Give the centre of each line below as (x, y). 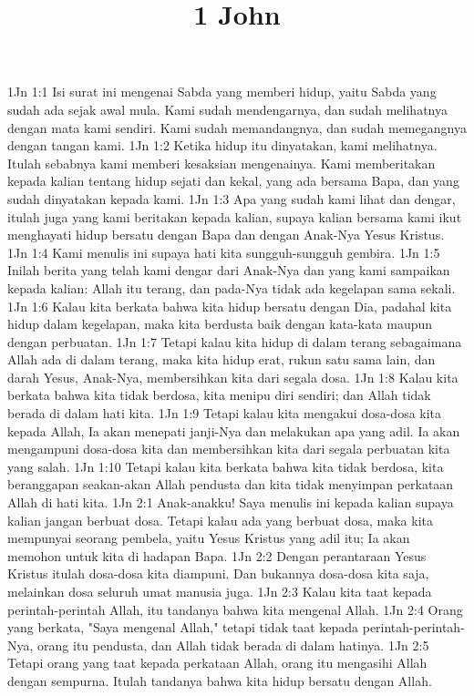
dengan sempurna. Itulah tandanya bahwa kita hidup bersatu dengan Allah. (220, 680)
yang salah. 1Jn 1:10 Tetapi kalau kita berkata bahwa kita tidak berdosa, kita (226, 466)
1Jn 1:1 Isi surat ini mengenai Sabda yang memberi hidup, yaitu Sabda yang (222, 92)
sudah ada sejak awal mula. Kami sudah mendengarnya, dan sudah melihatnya (227, 109)
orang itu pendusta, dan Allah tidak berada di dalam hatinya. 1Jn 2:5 (233, 645)
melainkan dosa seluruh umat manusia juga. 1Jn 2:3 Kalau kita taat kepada (220, 591)
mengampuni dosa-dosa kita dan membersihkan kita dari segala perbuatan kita (229, 449)
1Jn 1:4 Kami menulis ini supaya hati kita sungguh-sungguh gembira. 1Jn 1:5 (224, 252)
